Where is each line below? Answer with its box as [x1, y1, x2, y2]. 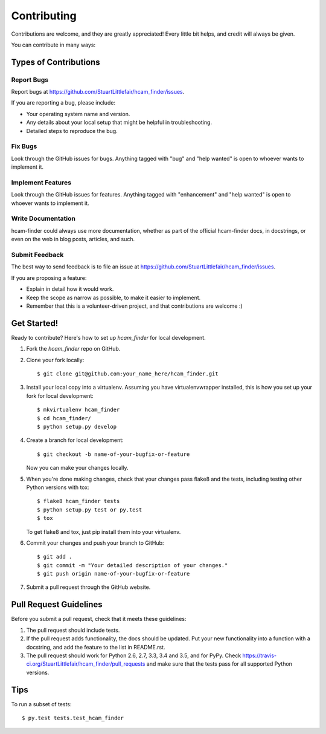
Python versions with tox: [26, 484, 90, 491]
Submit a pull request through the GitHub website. [26, 583, 151, 591]
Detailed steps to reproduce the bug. [26, 127, 118, 134]
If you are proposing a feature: [11, 274, 87, 281]
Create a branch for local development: [26, 437, 124, 444]
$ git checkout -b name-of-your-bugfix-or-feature [37, 450, 190, 458]
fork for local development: [26, 392, 94, 399]
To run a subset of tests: [11, 700, 72, 707]
